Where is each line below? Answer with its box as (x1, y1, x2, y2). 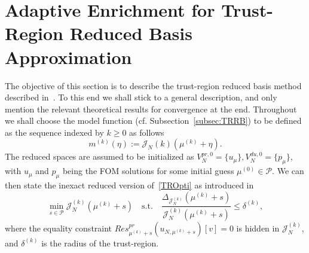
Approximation (5, 44, 132, 69)
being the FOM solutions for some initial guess (62, 164, 234, 177)
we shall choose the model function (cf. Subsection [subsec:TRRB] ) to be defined (5, 114, 302, 127)
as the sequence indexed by (5, 126, 104, 138)
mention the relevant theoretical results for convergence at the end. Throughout (5, 102, 297, 115)
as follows (129, 126, 164, 138)
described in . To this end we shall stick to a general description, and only (5, 91, 277, 103)
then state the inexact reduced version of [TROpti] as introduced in (5, 179, 254, 191)
